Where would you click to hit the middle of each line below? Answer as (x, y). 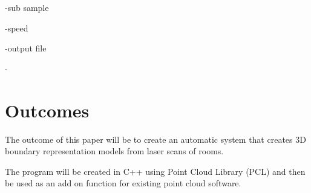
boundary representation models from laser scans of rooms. (114, 151)
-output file (26, 48)
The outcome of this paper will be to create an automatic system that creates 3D (155, 139)
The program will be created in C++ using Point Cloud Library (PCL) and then (155, 171)
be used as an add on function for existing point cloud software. (123, 183)
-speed (17, 28)
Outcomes (47, 110)
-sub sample (27, 7)
